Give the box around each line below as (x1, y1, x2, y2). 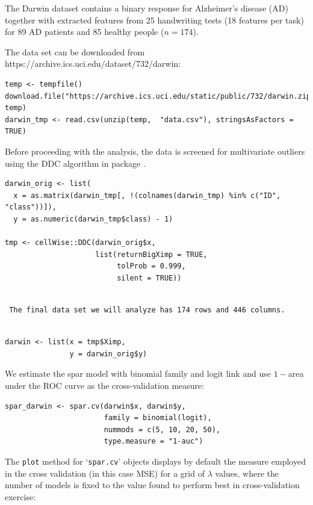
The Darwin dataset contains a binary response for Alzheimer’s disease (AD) (5, 2, 288, 14)
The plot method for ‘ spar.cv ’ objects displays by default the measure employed (5, 455, 306, 467)
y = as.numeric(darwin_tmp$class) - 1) (13, 214, 173, 223)
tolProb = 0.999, (117, 262, 186, 271)
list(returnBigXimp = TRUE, (95, 250, 208, 259)
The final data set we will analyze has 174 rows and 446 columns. (9, 306, 285, 315)
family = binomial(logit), (104, 414, 212, 423)
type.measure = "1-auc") (104, 437, 203, 446)
